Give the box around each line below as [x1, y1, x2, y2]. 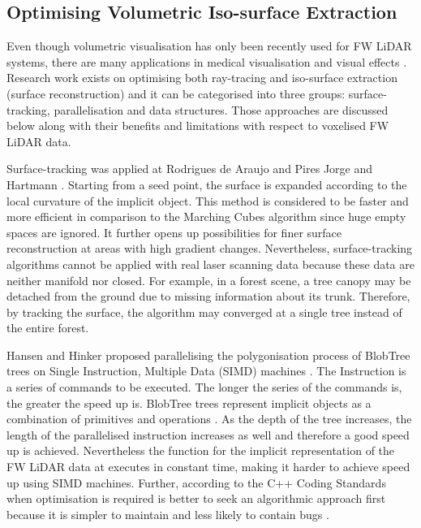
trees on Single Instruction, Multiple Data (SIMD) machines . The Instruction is [6, 362, 406, 379]
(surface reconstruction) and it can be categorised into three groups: [6, 84, 346, 102]
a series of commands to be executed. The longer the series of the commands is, [6, 379, 402, 396]
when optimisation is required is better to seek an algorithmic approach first [6, 490, 386, 507]
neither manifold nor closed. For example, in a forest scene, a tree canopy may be [6, 271, 411, 288]
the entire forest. [6, 319, 89, 336]
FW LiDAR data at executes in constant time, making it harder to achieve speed [6, 458, 410, 475]
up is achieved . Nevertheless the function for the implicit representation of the [6, 442, 395, 459]
